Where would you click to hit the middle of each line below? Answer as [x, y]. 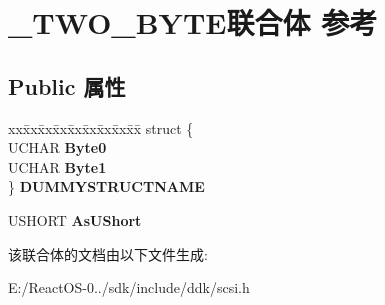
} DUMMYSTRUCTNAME [106, 186]
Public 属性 [67, 85]
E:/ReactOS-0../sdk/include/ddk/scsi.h [129, 287]
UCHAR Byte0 [57, 147]
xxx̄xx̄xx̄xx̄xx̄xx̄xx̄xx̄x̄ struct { [101, 127]
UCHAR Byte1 [57, 166]
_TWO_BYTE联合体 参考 [193, 22]
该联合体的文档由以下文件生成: [108, 253]
